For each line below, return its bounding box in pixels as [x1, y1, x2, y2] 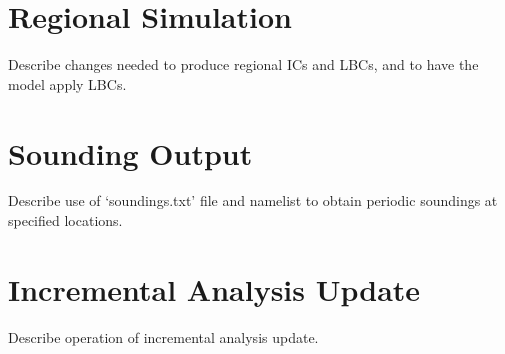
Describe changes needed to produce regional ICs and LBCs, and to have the [8, 54, 479, 75]
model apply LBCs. [8, 73, 127, 94]
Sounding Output [8, 132, 253, 173]
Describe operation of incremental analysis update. [8, 326, 319, 347]
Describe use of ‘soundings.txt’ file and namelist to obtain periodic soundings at [8, 190, 498, 211]
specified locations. [8, 210, 123, 231]
